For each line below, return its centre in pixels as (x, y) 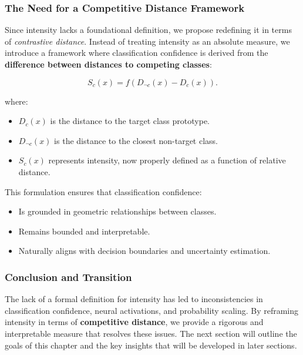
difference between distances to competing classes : (108, 64)
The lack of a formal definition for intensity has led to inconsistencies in (134, 299)
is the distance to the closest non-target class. (136, 140)
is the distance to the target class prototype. (130, 121)
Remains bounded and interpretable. (84, 231)
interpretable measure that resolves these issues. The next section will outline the (151, 333)
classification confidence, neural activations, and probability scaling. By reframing (152, 310)
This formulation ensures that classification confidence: (103, 191)
